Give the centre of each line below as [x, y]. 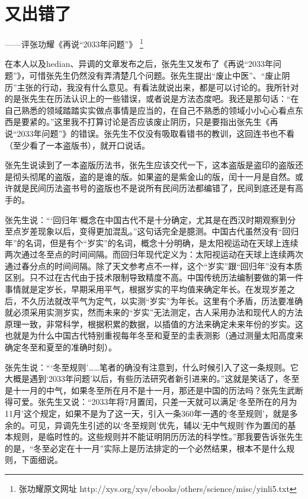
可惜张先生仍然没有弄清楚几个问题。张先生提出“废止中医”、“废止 [155, 75]
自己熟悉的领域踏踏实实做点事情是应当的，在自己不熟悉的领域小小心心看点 [150, 110]
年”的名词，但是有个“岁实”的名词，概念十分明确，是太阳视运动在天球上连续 [152, 242]
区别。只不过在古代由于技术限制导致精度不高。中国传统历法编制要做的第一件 [154, 277]
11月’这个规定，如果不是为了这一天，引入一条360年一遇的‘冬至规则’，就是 [147, 413]
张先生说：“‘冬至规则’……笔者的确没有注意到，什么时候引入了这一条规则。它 [152, 367]
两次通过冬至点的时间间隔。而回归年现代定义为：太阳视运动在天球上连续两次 [154, 254]
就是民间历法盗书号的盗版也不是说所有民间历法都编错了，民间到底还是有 [154, 188]
